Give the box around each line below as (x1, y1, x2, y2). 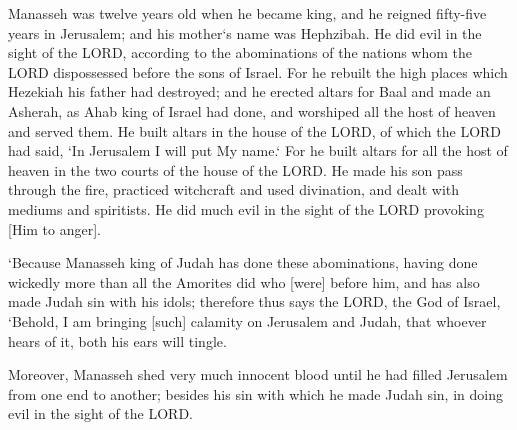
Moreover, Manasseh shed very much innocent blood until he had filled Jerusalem (8, 364, 508, 385)
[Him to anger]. (8, 218, 101, 239)
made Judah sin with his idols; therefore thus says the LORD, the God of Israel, (8, 291, 501, 312)
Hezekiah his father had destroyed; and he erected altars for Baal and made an (8, 81, 491, 102)
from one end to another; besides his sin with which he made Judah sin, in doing (8, 383, 503, 404)
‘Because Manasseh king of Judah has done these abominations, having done (8, 252, 478, 273)
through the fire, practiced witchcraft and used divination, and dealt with (8, 179, 460, 200)
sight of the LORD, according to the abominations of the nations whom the (8, 42, 473, 63)
